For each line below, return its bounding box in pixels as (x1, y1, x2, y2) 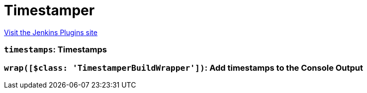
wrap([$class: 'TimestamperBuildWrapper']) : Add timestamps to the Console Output (4, 62, 364, 73)
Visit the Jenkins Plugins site (4, 28, 97, 37)
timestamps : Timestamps (4, 45, 107, 55)
